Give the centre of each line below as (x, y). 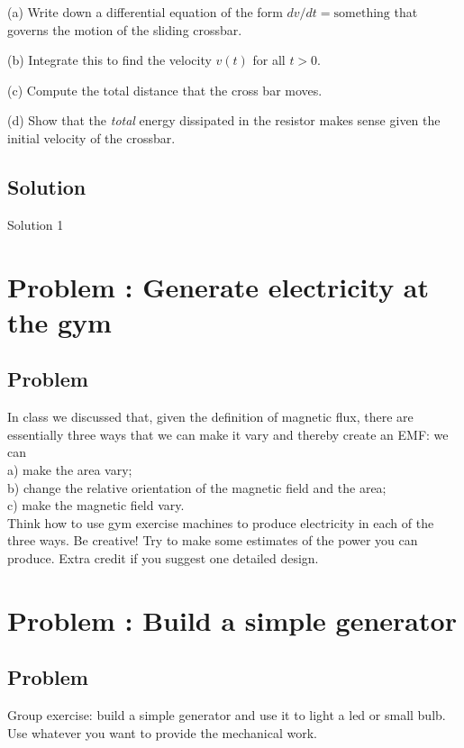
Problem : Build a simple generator (232, 620)
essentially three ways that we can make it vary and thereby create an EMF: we (228, 434)
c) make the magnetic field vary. (96, 505)
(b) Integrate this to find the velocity (109, 60)
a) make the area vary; (70, 469)
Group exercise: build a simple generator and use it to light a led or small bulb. (227, 715)
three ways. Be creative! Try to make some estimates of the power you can (213, 540)
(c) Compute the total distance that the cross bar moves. (165, 90)
